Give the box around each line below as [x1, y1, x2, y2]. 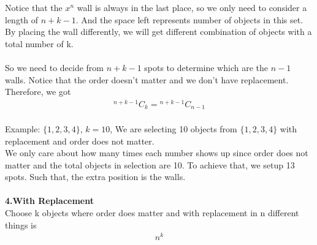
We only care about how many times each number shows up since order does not [5, 146, 308, 159]
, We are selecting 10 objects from [110, 122, 237, 135]
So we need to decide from [5, 61, 104, 73]
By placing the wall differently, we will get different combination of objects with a [5, 25, 312, 38]
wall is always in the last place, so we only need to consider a [77, 1, 307, 13]
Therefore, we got [5, 85, 71, 98]
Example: [5, 122, 40, 135]
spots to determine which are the [144, 61, 268, 73]
